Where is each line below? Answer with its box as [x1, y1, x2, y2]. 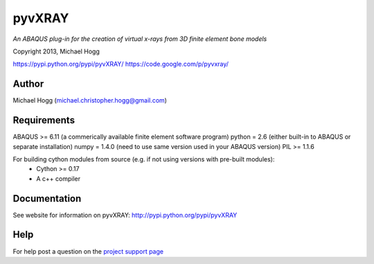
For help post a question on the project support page [12, 247, 164, 256]
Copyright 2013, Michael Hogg [12, 47, 100, 55]
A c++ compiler [36, 174, 81, 183]
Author [12, 78, 44, 90]
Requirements [12, 114, 75, 126]
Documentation [12, 193, 82, 204]
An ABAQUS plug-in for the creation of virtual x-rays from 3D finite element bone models [12, 35, 267, 43]
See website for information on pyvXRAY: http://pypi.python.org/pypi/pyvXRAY [12, 211, 238, 219]
